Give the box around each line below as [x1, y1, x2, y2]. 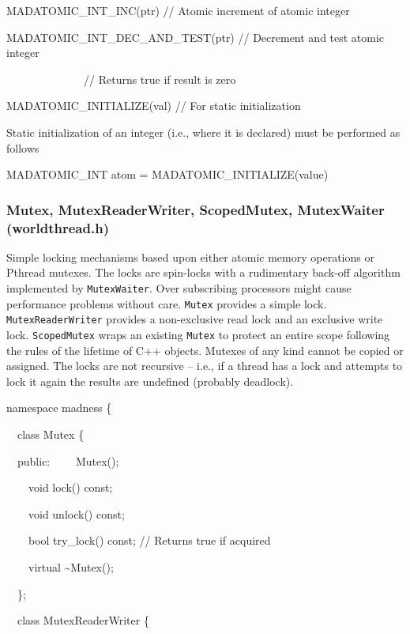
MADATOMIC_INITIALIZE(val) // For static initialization [6, 97, 301, 114]
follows [6, 139, 39, 156]
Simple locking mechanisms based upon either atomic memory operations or [6, 248, 374, 265]
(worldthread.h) [6, 217, 109, 237]
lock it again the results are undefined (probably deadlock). [6, 372, 294, 389]
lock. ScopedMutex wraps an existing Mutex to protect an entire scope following [6, 326, 390, 343]
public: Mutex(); [17, 452, 119, 469]
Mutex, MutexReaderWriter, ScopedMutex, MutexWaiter [6, 199, 385, 219]
